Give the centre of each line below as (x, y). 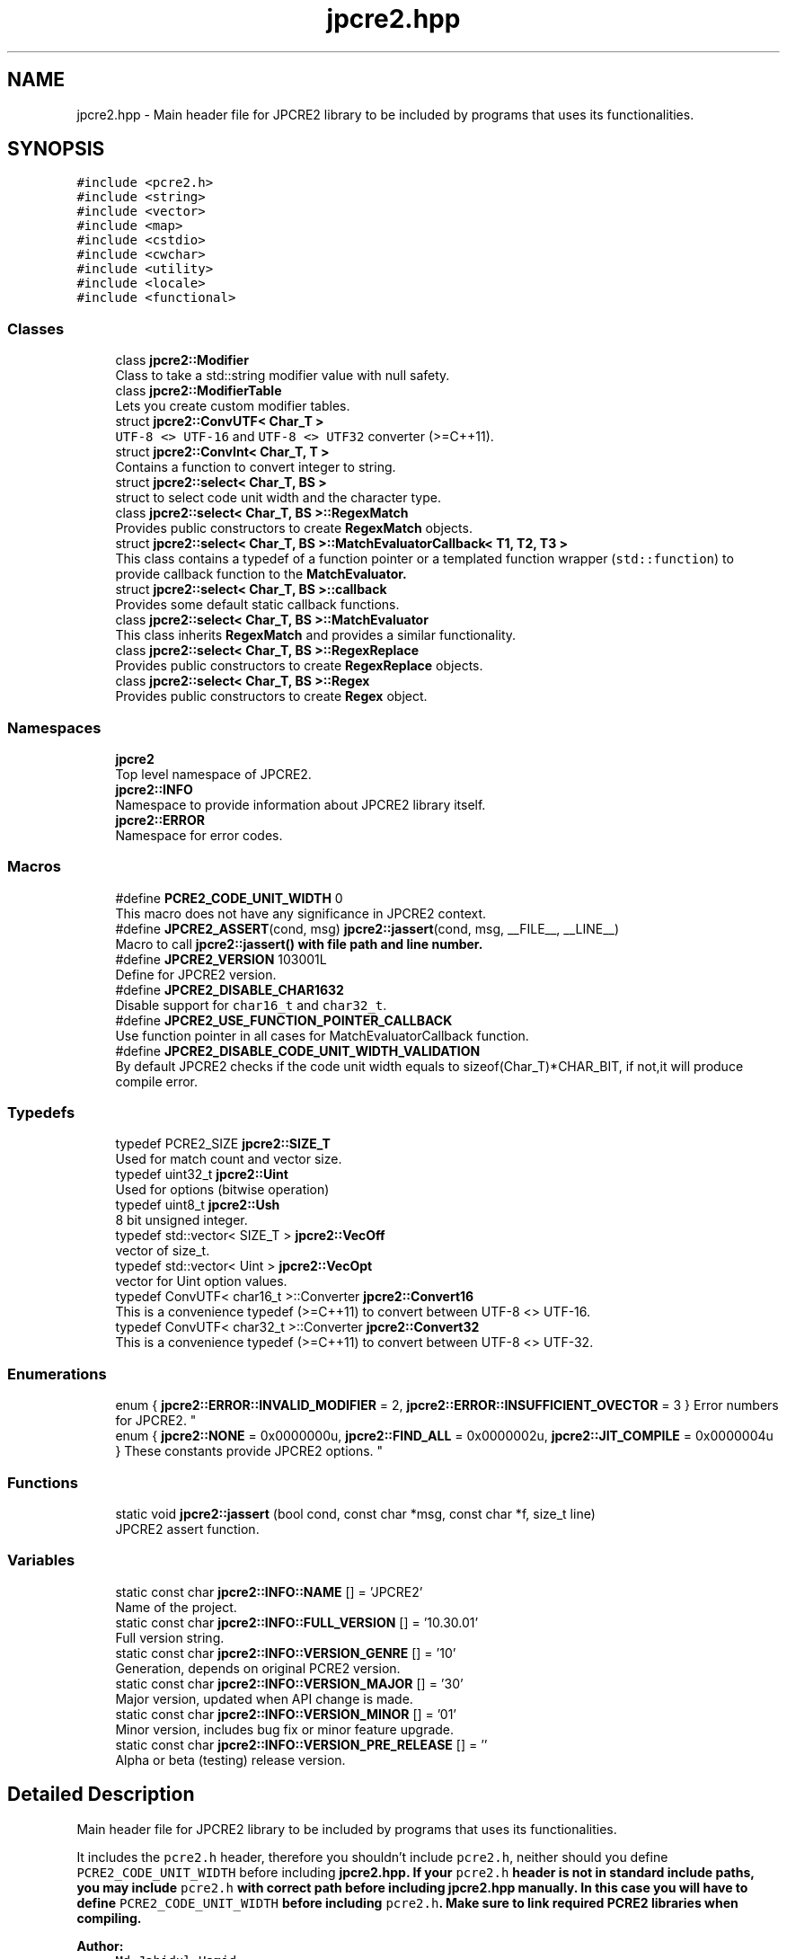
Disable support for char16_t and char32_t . (251, 1005)
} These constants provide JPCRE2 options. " (249, 1451)
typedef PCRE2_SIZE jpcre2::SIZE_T (223, 1144)
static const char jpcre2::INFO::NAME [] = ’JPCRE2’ (269, 1591)
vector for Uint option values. (201, 1281)
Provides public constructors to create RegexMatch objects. (294, 528)
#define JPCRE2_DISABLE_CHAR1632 (230, 989)
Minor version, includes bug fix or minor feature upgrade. (285, 1729)
